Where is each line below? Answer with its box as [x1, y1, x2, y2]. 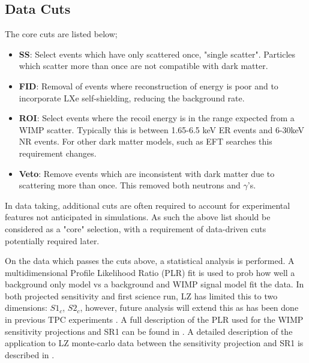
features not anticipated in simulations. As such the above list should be [5, 211, 271, 223]
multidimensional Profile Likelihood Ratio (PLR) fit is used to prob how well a [5, 266, 295, 278]
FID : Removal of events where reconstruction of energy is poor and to [19, 79, 278, 92]
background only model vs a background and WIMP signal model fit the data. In [5, 278, 304, 290]
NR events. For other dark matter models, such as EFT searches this [19, 135, 272, 148]
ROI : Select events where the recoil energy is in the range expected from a [19, 112, 295, 124]
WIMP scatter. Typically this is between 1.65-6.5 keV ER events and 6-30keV [19, 123, 305, 136]
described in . [5, 348, 55, 361]
